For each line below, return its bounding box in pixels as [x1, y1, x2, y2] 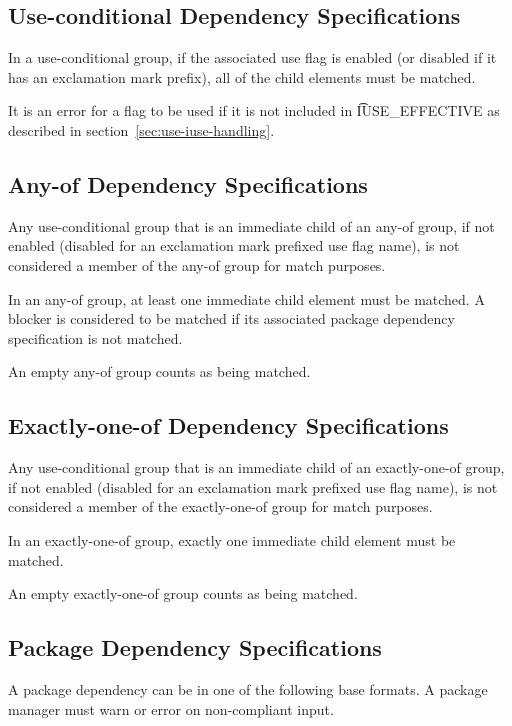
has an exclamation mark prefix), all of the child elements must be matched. [8, 66, 476, 87]
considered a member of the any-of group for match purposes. [8, 254, 386, 275]
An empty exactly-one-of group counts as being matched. [8, 583, 358, 604]
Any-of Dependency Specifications [8, 168, 368, 199]
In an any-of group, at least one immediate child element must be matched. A [8, 288, 485, 309]
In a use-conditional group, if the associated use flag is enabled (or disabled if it [8, 47, 497, 68]
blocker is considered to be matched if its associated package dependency [8, 308, 455, 329]
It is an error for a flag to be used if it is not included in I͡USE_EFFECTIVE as [8, 100, 500, 121]
